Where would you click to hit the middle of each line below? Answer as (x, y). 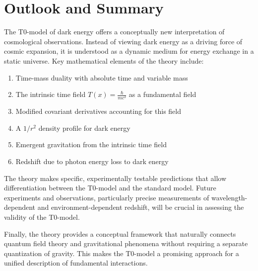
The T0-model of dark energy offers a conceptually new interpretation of (114, 32)
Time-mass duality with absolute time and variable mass (102, 77)
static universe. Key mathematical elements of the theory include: (104, 60)
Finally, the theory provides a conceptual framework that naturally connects (120, 233)
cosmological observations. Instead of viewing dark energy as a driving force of (123, 41)
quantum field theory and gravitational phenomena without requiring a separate (126, 243)
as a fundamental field (162, 94)
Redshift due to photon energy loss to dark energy (92, 161)
